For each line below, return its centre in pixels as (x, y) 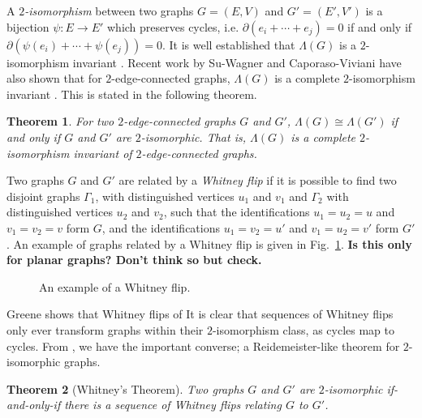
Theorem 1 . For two (60, 121)
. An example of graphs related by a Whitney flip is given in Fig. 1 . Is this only (209, 243)
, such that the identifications (237, 212)
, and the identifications (161, 227)
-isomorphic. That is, (193, 136)
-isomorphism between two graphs (109, 11)
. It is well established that (228, 44)
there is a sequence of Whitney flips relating (173, 405)
